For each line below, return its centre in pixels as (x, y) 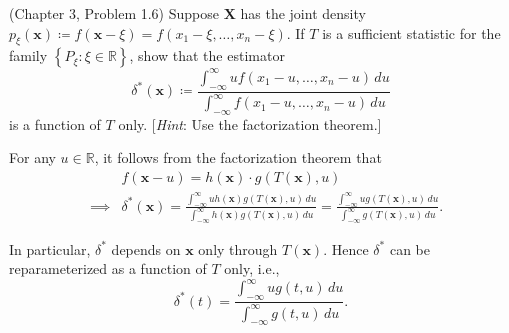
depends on (146, 248)
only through (238, 248)
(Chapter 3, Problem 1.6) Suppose (114, 13)
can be (409, 248)
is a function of (55, 123)
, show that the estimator (207, 55)
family (28, 55)
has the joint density (303, 13)
